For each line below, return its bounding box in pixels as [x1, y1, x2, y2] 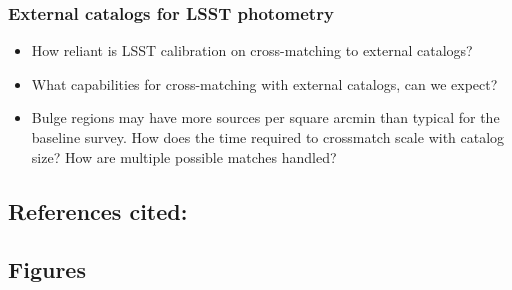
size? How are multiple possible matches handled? [31, 146, 337, 167]
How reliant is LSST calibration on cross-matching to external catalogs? [31, 40, 473, 61]
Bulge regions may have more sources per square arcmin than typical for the [31, 107, 500, 128]
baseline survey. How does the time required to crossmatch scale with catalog [31, 127, 505, 147]
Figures [8, 254, 86, 285]
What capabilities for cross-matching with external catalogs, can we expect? [31, 73, 498, 94]
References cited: [8, 195, 188, 226]
